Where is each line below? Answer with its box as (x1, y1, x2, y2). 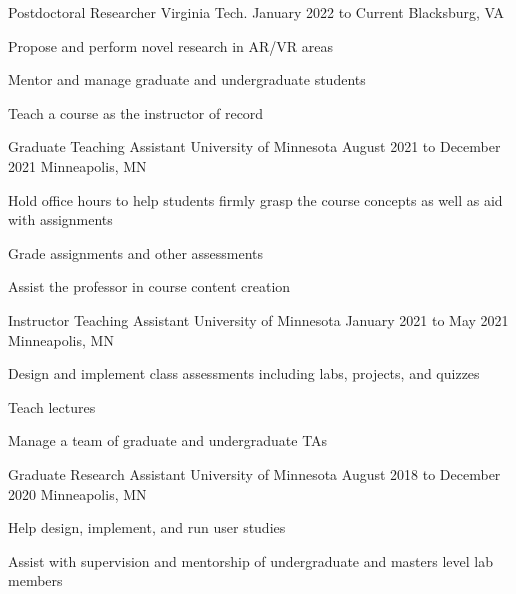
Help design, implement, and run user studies (8, 517, 286, 538)
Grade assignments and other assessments (8, 242, 264, 263)
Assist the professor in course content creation (8, 276, 291, 297)
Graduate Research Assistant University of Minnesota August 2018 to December (8, 463, 501, 484)
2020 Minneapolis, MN (8, 483, 147, 504)
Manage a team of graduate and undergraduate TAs (8, 430, 328, 451)
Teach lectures (8, 396, 96, 417)
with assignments (8, 209, 113, 230)
